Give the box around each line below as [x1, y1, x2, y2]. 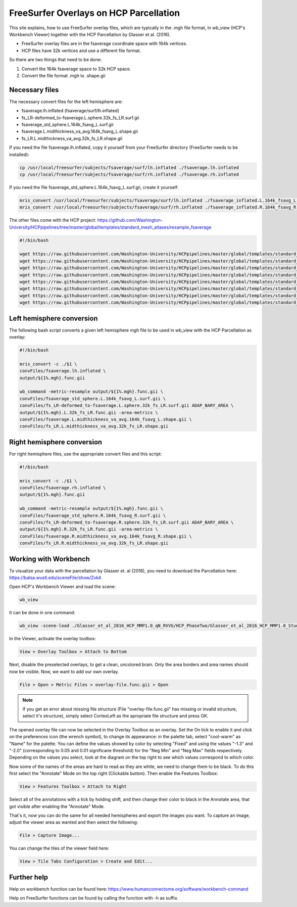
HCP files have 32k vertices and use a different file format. [21, 48, 141, 53]
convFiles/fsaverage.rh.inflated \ [19, 485, 106, 490]
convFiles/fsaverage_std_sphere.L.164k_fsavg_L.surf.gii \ [19, 396, 166, 401]
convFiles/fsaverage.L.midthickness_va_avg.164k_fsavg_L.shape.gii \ [19, 416, 192, 422]
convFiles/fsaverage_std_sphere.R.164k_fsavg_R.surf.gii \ [19, 513, 166, 518]
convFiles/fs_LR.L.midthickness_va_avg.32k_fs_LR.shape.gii [19, 424, 169, 429]
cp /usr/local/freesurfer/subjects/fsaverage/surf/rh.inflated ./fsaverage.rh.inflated [19, 171, 239, 177]
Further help [9, 873, 49, 881]
